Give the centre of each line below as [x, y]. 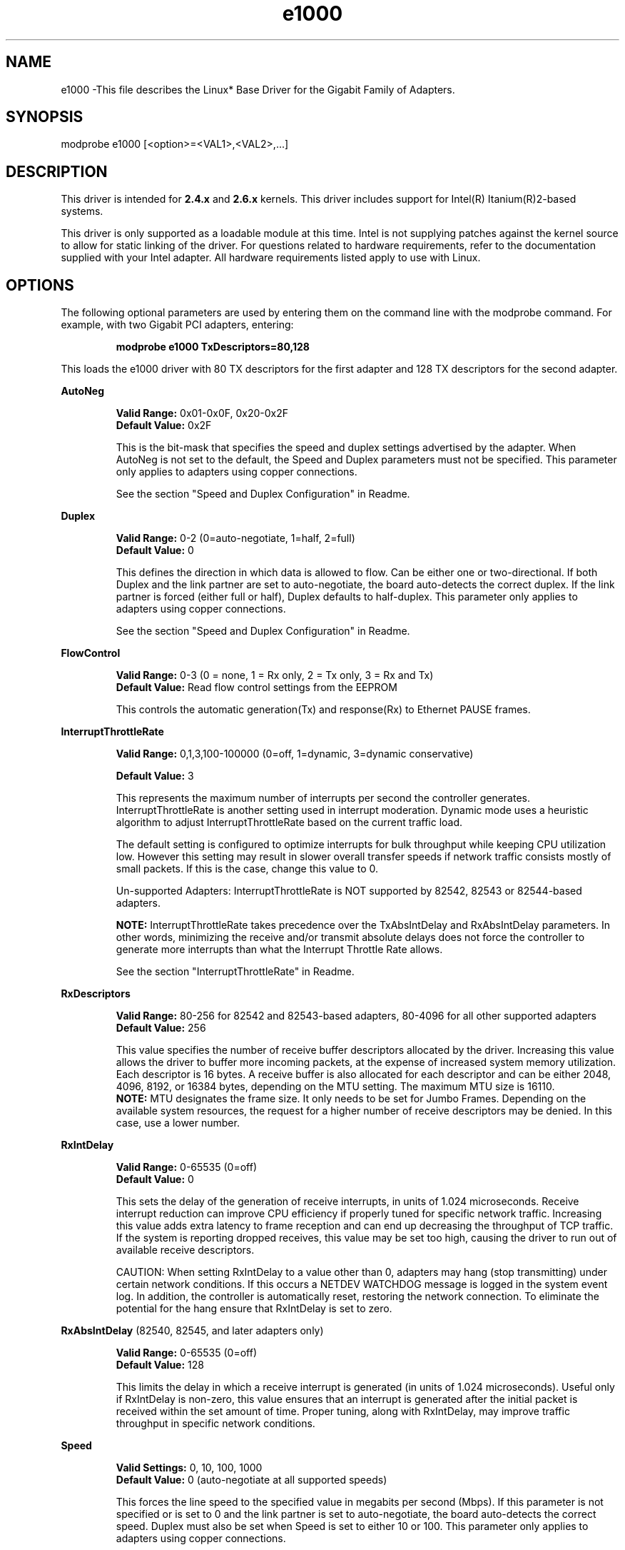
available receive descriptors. [185, 1250]
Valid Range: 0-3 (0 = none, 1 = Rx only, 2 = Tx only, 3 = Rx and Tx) [275, 675]
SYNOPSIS [45, 117]
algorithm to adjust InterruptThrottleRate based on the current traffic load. [289, 822]
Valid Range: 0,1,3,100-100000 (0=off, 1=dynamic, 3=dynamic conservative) [295, 754]
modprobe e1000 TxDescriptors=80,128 [213, 347]
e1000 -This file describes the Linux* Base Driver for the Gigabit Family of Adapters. [258, 89]
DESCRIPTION [57, 171]
